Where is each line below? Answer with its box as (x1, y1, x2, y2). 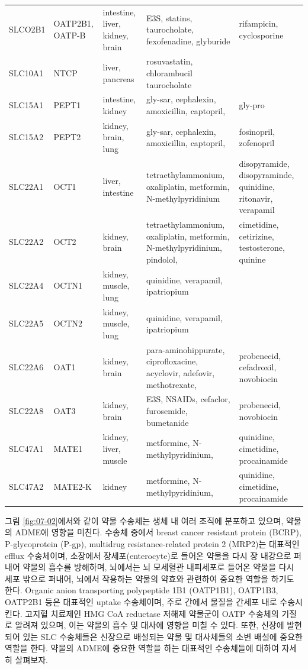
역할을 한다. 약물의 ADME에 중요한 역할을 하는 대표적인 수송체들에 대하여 (5, 642, 279, 654)
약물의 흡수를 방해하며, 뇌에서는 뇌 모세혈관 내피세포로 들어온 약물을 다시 (23, 561, 294, 573)
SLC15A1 (9, 99, 44, 111)
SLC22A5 (9, 317, 44, 329)
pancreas (102, 72, 134, 85)
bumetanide (146, 416, 189, 428)
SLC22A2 (9, 235, 44, 248)
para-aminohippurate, (146, 343, 225, 355)
